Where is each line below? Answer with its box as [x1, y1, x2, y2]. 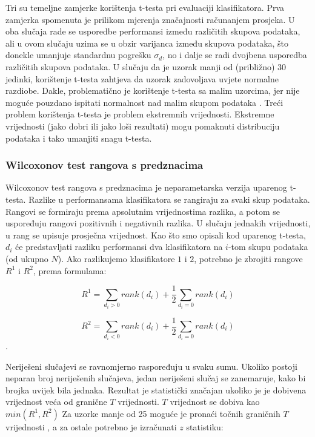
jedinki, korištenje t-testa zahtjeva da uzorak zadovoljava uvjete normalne [5, 72, 279, 85]
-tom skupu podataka [228, 240, 308, 253]
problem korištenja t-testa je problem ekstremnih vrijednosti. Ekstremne [5, 108, 274, 120]
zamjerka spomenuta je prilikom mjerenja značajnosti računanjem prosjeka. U [5, 13, 295, 25]
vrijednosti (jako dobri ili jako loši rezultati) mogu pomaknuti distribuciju [5, 119, 280, 132]
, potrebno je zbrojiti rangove [194, 252, 303, 264]
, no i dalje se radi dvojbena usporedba [162, 48, 307, 61]
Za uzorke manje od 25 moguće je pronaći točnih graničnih [62, 407, 280, 419]
